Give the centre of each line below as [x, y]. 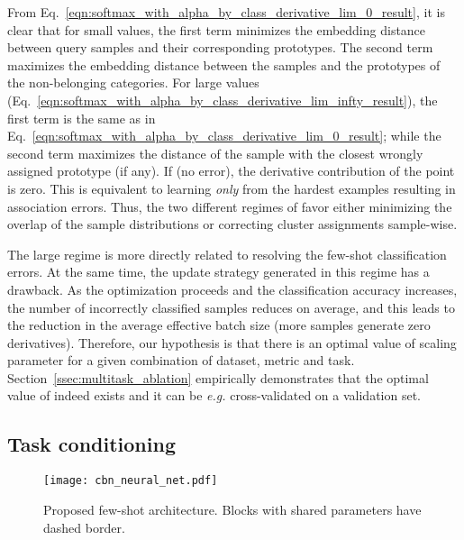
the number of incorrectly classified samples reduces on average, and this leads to [231, 307]
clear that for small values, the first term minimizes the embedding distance [217, 29]
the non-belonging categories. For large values [133, 82]
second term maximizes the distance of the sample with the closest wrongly [215, 153]
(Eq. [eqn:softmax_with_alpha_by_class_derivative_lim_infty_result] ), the [223, 100]
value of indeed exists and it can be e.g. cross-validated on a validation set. [214, 395]
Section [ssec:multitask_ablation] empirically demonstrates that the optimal [218, 377]
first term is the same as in [82, 118]
